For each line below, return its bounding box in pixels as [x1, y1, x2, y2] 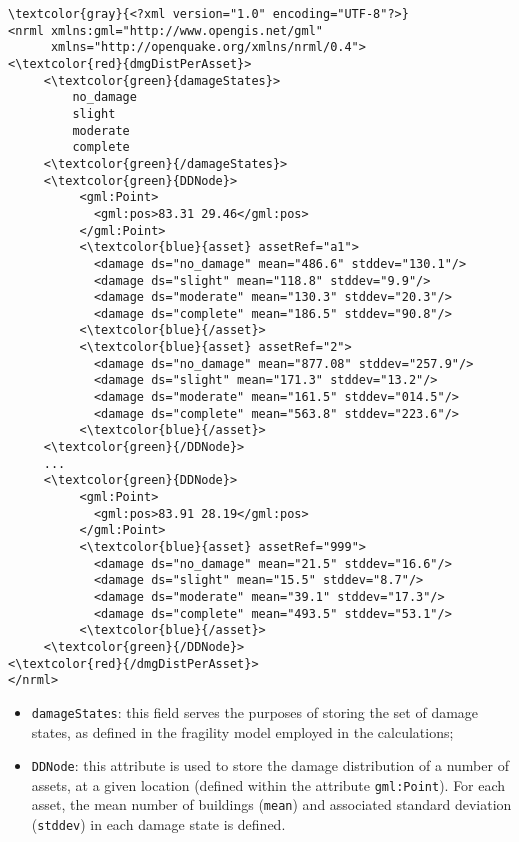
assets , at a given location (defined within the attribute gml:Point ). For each [31, 774, 506, 795]
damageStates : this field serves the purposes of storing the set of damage [31, 701, 479, 722]
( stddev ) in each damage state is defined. [31, 814, 286, 835]
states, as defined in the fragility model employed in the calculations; [31, 721, 454, 742]
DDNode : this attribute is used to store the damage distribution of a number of [31, 755, 509, 776]
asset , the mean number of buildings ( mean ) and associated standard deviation [31, 794, 512, 815]
